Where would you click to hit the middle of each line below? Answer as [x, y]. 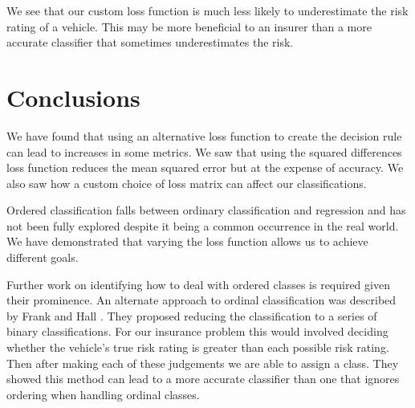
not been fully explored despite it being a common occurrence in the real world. [203, 225]
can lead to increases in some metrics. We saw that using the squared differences [204, 151]
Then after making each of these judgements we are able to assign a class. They [203, 363]
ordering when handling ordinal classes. [103, 394]
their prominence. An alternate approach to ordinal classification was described [201, 300]
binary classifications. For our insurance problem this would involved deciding [197, 331]
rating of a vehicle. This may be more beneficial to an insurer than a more [189, 26]
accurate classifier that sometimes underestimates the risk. [150, 42]
